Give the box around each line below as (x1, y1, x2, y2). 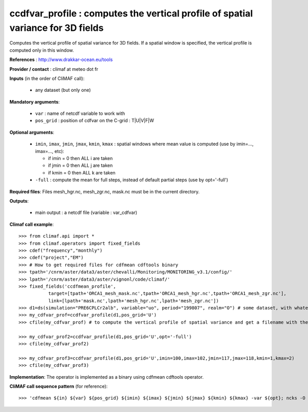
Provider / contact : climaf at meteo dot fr (9, 66, 99, 72)
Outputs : (9, 198, 29, 204)
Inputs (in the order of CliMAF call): (9, 75, 85, 82)
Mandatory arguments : (9, 99, 60, 105)
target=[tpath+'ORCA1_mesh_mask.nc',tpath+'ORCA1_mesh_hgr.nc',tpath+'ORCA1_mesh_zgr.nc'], (48, 290, 287, 297)
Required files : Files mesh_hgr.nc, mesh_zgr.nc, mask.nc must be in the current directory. (9, 188, 200, 194)
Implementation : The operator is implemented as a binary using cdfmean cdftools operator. (9, 374, 204, 380)
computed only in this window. (9, 47, 74, 53)
